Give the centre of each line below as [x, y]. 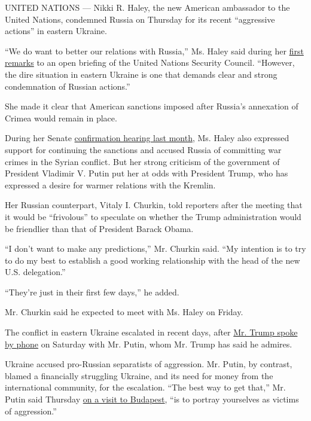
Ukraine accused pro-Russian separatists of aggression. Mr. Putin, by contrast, [149, 364]
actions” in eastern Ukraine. [56, 31]
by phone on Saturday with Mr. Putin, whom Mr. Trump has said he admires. [149, 344]
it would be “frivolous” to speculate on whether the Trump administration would [153, 216]
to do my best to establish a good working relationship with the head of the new [153, 260]
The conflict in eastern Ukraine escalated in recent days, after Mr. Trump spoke [151, 332]
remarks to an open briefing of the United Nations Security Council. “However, [150, 62]
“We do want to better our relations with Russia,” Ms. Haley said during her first [154, 51]
